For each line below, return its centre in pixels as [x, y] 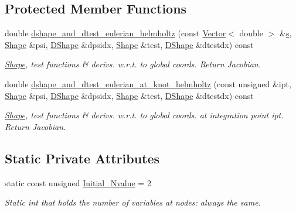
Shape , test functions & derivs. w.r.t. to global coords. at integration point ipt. [144, 115]
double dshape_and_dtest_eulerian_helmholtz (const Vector [115, 33]
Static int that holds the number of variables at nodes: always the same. [133, 202]
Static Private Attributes [82, 158]
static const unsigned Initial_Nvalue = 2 [78, 182]
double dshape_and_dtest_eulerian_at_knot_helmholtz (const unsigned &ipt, [148, 83]
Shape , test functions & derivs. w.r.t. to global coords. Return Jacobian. [133, 64]
